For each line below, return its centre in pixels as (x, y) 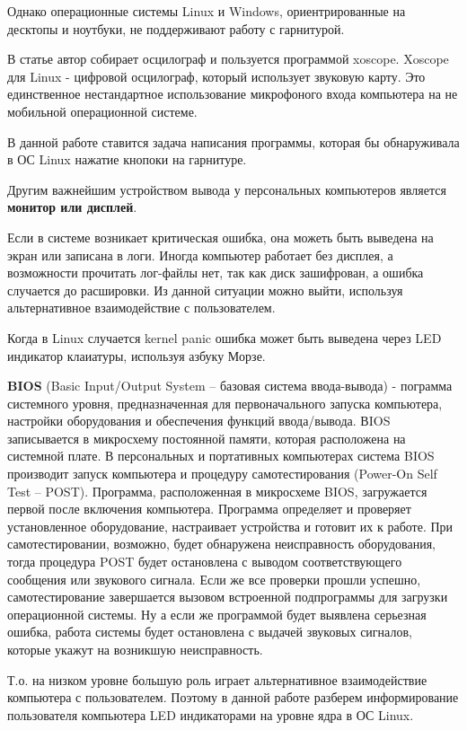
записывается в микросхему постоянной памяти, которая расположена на (207, 438)
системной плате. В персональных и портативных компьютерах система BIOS (221, 456)
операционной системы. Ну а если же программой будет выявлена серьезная (217, 614)
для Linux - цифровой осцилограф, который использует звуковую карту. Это (216, 76)
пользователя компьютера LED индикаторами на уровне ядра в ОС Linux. (211, 714)
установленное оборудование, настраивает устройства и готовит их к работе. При (230, 526)
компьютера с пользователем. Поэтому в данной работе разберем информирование (233, 697)
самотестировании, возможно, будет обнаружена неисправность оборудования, (221, 544)
